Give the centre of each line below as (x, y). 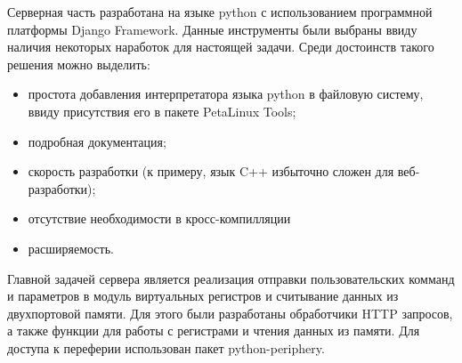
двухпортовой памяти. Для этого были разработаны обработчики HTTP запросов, (230, 313)
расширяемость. (71, 248)
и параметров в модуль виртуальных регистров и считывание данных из (203, 296)
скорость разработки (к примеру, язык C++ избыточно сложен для (211, 171)
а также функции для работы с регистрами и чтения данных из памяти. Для (214, 331)
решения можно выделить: (79, 64)
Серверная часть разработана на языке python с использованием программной (220, 12)
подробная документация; (97, 141)
